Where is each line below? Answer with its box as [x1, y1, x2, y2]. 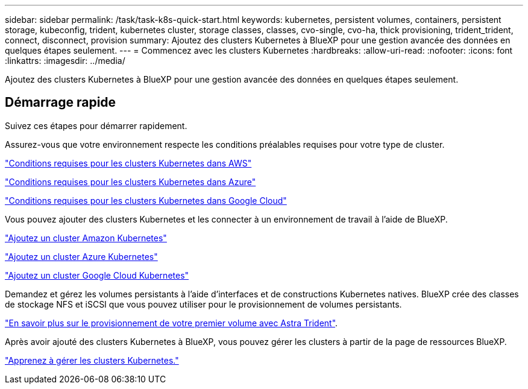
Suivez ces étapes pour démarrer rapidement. [5, 120, 187, 131]
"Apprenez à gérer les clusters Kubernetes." [5, 355, 179, 365]
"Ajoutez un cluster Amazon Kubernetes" [5, 232, 167, 243]
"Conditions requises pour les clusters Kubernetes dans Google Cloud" [5, 195, 287, 206]
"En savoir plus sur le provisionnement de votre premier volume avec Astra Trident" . [5, 317, 338, 328]
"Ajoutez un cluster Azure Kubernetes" [5, 251, 158, 262]
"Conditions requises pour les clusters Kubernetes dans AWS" [5, 157, 252, 168]
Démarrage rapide [5, 95, 116, 110]
